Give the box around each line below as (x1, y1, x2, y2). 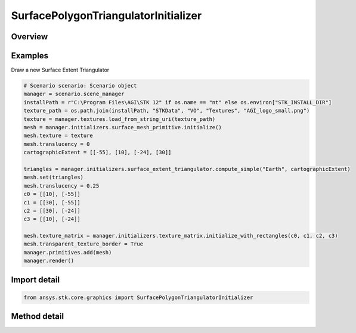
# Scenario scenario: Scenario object (23, 82, 137, 89)
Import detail (11, 275, 60, 285)
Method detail (11, 312, 64, 322)
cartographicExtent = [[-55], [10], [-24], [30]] (23, 149, 172, 156)
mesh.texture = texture (23, 132, 94, 139)
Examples (11, 51, 49, 61)
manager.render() (23, 257, 75, 264)
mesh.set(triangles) (23, 174, 83, 181)
